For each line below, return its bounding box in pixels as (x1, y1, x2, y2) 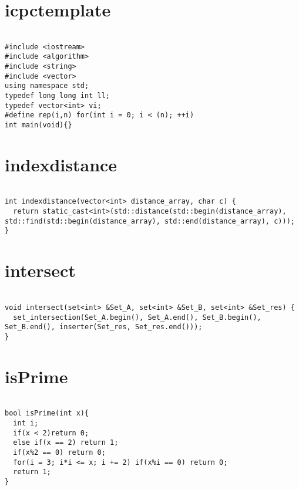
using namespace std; (5, 82, 89, 90)
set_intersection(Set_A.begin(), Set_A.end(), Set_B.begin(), (13, 313, 261, 322)
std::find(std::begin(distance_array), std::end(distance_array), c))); (5, 217, 295, 225)
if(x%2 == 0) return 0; (13, 448, 106, 457)
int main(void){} (5, 121, 72, 130)
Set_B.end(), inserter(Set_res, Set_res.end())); (5, 323, 203, 332)
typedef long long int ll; (5, 92, 110, 100)
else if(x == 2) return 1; (13, 438, 119, 447)
